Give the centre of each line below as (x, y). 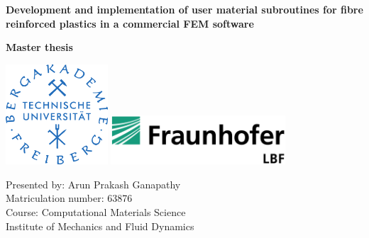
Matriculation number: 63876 (69, 198)
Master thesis (39, 47)
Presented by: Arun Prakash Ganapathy (93, 184)
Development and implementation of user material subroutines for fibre (184, 9)
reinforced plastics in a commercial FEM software (130, 23)
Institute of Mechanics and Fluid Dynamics (100, 226)
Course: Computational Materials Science (96, 212)
